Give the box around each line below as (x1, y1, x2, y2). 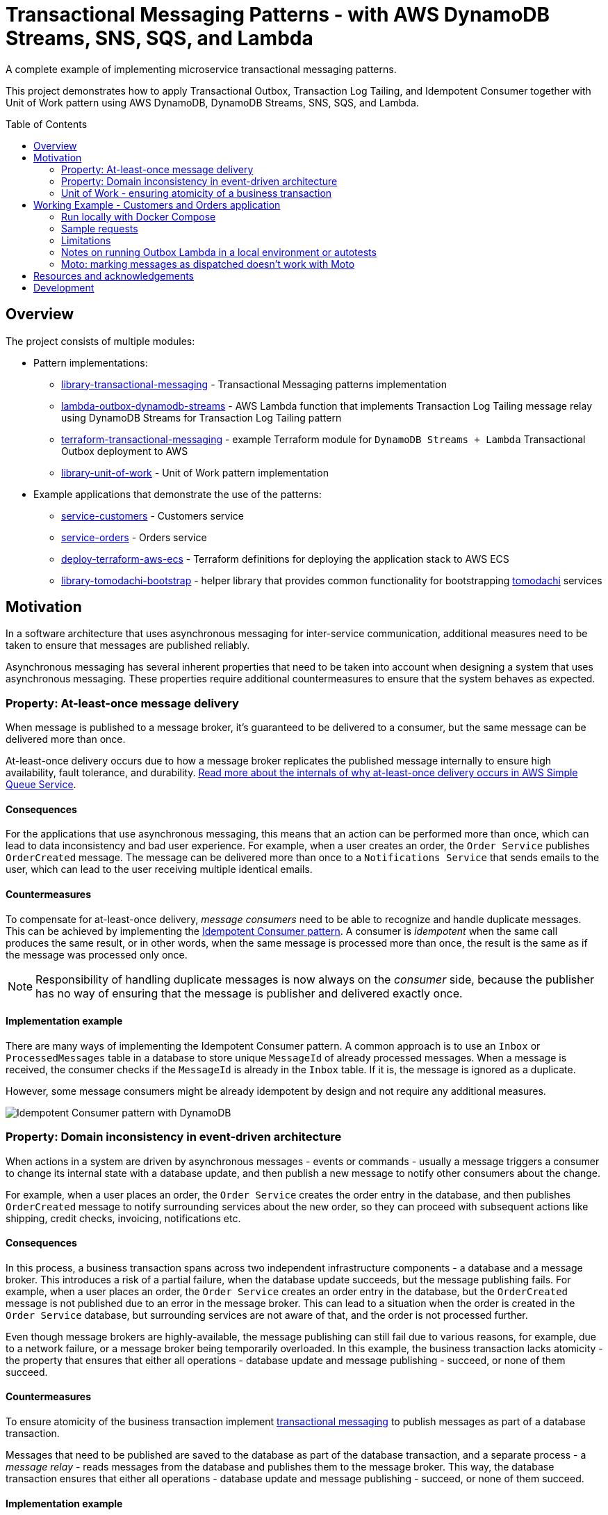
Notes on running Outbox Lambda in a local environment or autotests (61, 246, 377, 258)
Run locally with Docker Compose (61, 210, 216, 223)
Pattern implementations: (33, 356, 148, 369)
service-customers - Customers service (61, 509, 245, 522)
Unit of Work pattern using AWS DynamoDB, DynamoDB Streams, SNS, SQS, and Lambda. (6, 96, 419, 109)
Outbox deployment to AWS (61, 444, 188, 457)
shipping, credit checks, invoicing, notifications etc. (6, 1212, 241, 1224)
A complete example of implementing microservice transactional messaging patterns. (6, 63, 397, 75)
